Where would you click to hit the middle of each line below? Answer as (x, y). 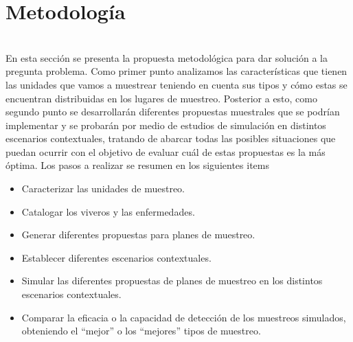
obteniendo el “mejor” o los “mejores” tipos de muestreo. (141, 331)
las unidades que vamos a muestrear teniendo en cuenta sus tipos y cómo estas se (176, 84)
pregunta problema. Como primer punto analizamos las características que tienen (176, 71)
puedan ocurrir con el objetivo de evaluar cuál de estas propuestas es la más (166, 151)
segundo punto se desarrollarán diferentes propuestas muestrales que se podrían (173, 112)
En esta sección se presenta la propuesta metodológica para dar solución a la (167, 57)
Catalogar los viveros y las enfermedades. (108, 211)
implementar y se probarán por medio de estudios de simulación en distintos (166, 125)
